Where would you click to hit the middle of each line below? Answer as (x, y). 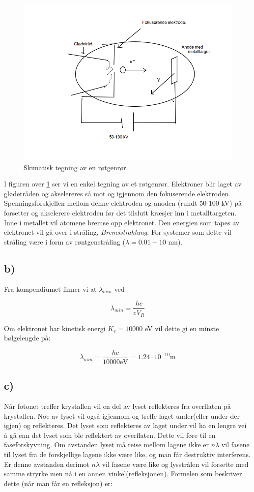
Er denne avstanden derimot (47, 464)
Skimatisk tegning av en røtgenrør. (76, 167)
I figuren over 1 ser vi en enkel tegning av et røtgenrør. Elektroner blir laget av (123, 184)
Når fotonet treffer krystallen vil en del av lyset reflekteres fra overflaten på (117, 406)
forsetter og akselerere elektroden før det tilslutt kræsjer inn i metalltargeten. (120, 212)
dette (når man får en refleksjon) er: (58, 483)
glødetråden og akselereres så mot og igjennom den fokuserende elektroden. (117, 193)
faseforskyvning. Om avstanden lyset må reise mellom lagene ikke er (106, 445)
